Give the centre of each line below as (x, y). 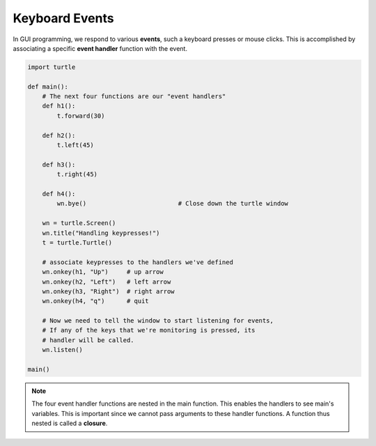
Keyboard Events (63, 18)
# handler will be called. (88, 340)
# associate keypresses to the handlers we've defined (138, 262)
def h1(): (59, 106)
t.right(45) (77, 175)
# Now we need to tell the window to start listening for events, (158, 321)
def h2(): (59, 135)
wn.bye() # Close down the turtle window (173, 203)
